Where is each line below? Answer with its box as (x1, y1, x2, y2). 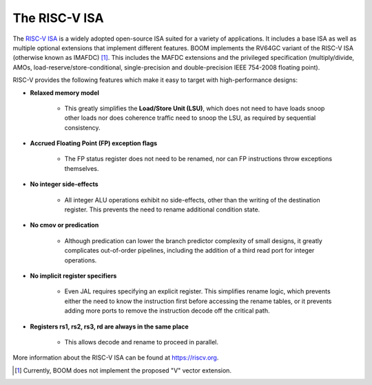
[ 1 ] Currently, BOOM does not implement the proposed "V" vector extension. (14, 366, 232, 375)
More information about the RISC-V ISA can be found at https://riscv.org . (12, 353, 219, 362)
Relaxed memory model (30, 88, 100, 96)
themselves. (64, 164, 99, 172)
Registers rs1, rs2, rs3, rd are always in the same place (30, 322, 189, 331)
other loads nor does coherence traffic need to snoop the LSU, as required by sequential (64, 114, 316, 122)
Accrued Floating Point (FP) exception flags (30, 139, 158, 147)
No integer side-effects (30, 180, 99, 189)
